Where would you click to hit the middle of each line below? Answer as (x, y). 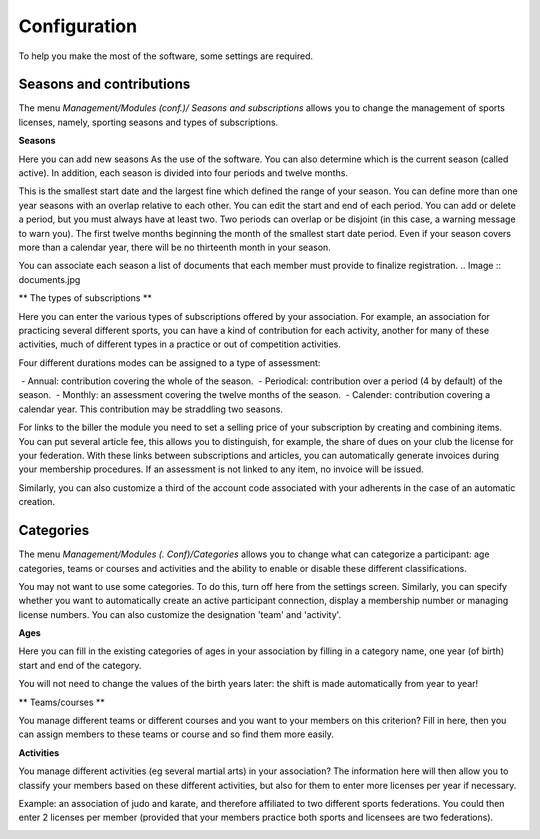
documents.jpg (49, 279)
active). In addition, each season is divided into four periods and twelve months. (183, 173)
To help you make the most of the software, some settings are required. (166, 56)
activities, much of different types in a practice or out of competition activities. (180, 344)
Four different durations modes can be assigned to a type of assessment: (169, 362)
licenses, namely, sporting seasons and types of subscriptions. (148, 122)
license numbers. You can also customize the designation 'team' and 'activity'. (180, 614)
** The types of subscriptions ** (85, 298)
